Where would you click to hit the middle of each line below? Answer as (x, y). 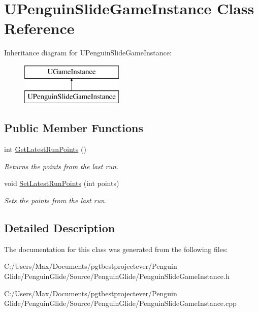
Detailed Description (60, 228)
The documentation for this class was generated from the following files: (116, 249)
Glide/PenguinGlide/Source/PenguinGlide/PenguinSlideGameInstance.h (117, 276)
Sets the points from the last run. (56, 200)
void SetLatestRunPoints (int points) (62, 183)
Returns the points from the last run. (61, 166)
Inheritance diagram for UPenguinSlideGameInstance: (88, 53)
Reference (39, 28)
